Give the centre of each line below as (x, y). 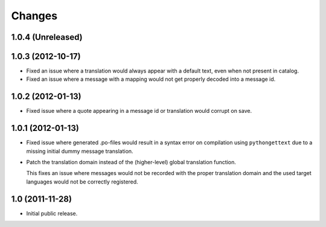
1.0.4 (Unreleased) (47, 37)
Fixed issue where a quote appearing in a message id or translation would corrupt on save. (139, 111)
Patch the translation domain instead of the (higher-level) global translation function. (131, 162)
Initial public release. (52, 213)
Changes (34, 16)
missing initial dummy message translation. (80, 151)
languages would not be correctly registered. (82, 182)
